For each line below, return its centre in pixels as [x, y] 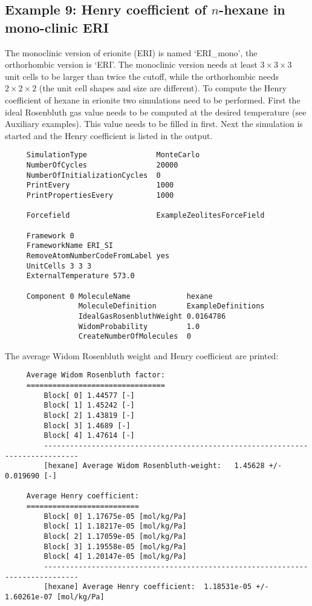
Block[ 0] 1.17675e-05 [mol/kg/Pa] [115, 516]
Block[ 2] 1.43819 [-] [89, 416]
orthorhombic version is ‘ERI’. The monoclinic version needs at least [131, 64]
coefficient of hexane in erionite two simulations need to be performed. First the [153, 99]
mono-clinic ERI [57, 27]
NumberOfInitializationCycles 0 [93, 175]
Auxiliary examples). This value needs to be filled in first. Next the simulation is [154, 124]
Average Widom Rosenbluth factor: [96, 375]
